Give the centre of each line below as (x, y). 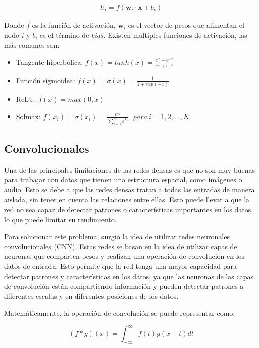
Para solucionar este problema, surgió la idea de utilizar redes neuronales (117, 236)
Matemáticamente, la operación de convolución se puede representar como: (120, 313)
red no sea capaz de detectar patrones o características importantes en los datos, (129, 209)
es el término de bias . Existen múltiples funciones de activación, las (144, 35)
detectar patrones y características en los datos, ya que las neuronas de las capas (129, 276)
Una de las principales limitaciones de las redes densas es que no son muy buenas (130, 169)
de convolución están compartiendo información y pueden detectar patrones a (124, 286)
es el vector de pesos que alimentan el (186, 25)
